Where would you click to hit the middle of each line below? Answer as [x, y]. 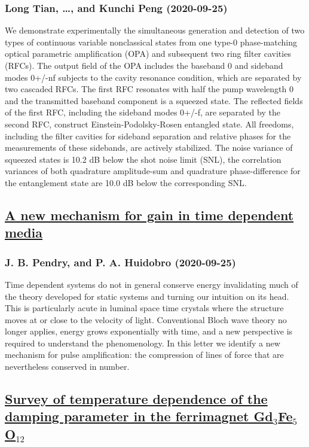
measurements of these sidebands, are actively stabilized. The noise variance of [149, 148]
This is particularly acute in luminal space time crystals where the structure [144, 308]
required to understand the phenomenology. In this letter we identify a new [143, 343]
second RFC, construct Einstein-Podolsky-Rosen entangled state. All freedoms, [149, 124]
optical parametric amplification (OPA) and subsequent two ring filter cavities [148, 54]
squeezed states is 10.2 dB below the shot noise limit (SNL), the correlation [143, 159]
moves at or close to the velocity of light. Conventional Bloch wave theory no [146, 319]
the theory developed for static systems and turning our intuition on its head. [147, 296]
